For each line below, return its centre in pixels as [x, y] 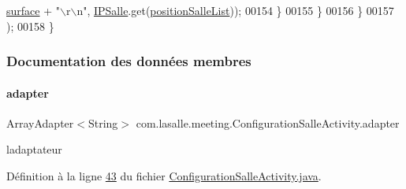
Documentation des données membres [129, 61]
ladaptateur [34, 149]
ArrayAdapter [40, 122]
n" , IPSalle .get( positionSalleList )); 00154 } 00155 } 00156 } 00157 [235, 10]
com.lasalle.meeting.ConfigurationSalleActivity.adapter [268, 122]
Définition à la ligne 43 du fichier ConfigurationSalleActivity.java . [164, 176]
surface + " [33, 10]
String [103, 122]
